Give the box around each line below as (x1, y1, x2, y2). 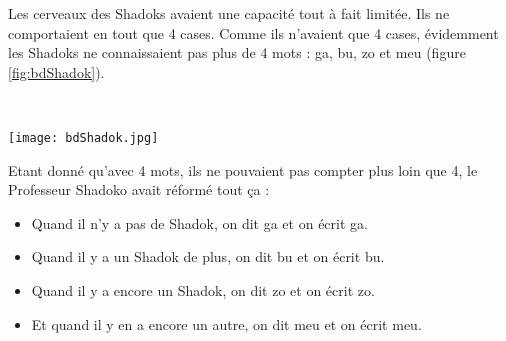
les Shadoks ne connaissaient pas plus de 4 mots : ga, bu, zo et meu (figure (8, 42, 466, 63)
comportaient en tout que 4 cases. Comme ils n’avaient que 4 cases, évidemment (8, 22, 499, 43)
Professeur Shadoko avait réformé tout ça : (8, 179, 270, 200)
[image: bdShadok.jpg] (8, 130, 159, 145)
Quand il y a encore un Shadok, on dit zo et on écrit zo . (31, 280, 375, 300)
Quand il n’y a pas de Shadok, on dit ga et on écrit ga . (31, 212, 368, 233)
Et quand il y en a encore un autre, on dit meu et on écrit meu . (31, 313, 422, 334)
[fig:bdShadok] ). (8, 61, 105, 82)
